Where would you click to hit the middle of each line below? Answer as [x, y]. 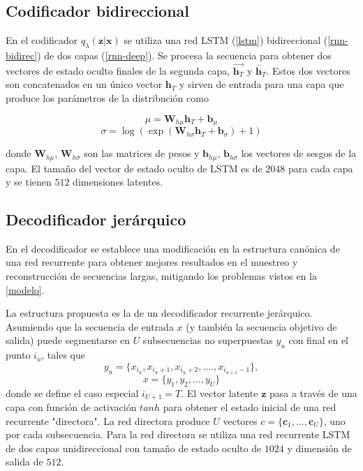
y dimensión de [319, 448]
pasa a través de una [313, 393]
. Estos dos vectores [308, 70]
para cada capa [320, 168]
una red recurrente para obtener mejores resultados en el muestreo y [152, 262]
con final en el [319, 340]
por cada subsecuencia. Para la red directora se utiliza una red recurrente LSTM [178, 434]
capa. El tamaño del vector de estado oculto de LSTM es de [134, 168]
